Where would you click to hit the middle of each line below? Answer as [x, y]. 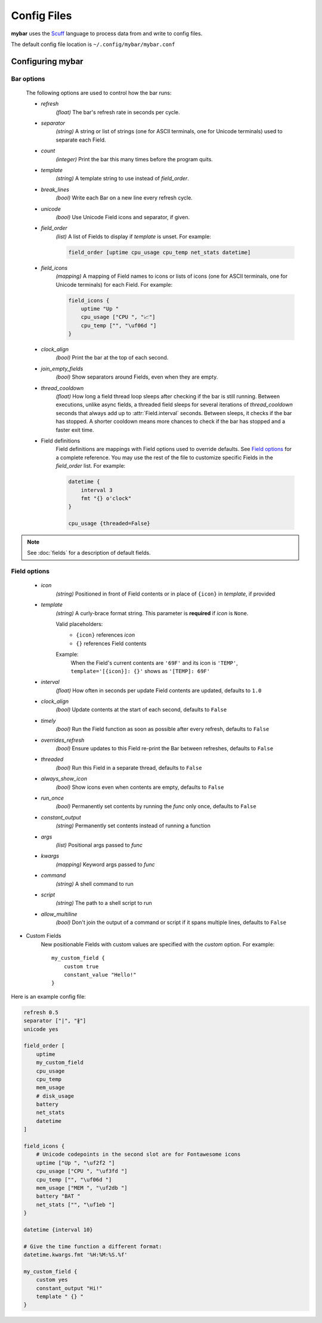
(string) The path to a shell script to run [104, 903]
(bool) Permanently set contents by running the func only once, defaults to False [156, 806]
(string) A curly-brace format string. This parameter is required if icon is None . [152, 613]
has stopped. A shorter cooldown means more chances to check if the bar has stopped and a [171, 422]
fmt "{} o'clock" [106, 498]
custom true [81, 966]
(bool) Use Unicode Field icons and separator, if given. [123, 217]
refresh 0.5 [41, 1012]
